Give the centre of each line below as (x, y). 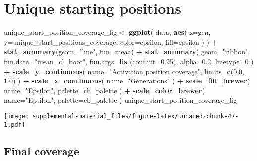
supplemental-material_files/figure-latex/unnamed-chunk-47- (135, 116)
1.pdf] (15, 124)
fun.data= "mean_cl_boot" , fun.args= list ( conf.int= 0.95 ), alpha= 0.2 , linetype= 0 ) (129, 61)
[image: (17, 116)
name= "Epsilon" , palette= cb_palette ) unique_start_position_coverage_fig (121, 100)
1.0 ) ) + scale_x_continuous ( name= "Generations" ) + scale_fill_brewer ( (127, 81)
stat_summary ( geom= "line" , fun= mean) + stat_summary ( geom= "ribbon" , (127, 51)
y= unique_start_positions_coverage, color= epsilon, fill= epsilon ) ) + (111, 41)
